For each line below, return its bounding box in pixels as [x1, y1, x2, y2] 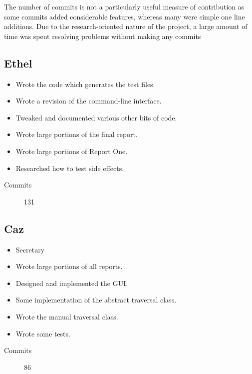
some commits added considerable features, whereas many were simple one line [4, 11, 245, 21]
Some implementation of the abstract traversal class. [15, 294, 177, 305]
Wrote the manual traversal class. [15, 311, 118, 321]
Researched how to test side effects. [15, 162, 124, 173]
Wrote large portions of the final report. [15, 129, 138, 139]
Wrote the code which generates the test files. [15, 78, 155, 89]
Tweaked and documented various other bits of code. [15, 112, 177, 122]
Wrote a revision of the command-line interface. [15, 95, 162, 106]
